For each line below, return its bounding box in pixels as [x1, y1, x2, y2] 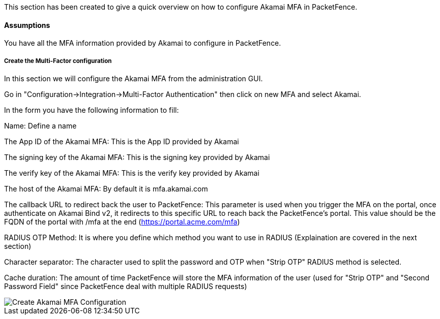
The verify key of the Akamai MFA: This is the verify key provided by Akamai [4, 169, 259, 177]
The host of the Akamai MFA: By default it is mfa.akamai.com [4, 184, 208, 193]
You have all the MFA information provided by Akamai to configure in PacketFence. [4, 39, 281, 48]
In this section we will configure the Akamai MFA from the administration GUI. [4, 74, 263, 83]
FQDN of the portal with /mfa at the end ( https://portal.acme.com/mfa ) [4, 217, 240, 226]
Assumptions [4, 20, 50, 29]
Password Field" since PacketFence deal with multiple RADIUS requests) [4, 282, 247, 291]
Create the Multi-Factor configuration [4, 57, 112, 65]
